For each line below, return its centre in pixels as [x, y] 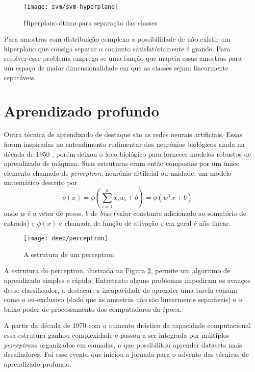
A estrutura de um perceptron [69, 254]
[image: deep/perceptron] [66, 239]
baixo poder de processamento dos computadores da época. [93, 309]
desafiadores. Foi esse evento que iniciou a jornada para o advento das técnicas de [127, 354]
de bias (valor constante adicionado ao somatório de [168, 213]
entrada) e [19, 222]
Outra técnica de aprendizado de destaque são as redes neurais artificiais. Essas [123, 134]
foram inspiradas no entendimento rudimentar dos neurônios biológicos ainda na [124, 144]
